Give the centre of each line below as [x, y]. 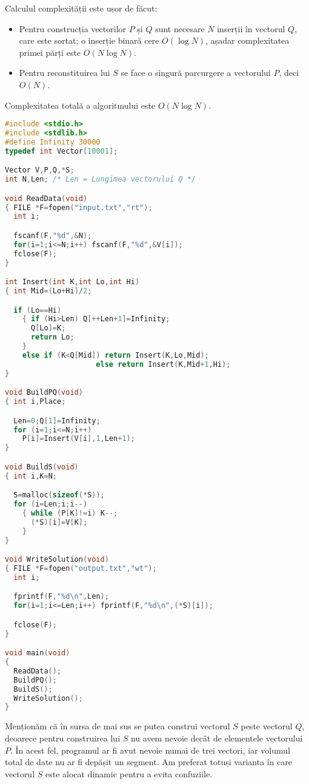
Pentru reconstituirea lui [65, 73]
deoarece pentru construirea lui [63, 738]
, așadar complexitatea [248, 40]
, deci [289, 73]
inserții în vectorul [251, 28]
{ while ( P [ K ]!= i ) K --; [70, 513]
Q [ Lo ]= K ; [48, 328]
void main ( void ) [38, 653]
